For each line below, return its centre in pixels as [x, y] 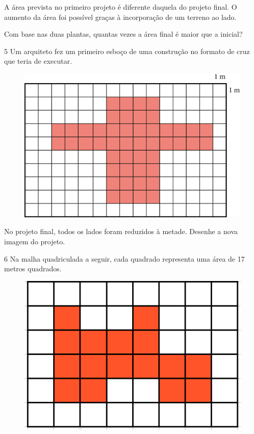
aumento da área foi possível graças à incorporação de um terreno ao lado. [120, 17]
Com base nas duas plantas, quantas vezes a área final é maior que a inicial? [123, 34]
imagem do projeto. [35, 241]
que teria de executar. [38, 61]
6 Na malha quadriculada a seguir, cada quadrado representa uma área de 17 [124, 258]
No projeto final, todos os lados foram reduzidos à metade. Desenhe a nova [121, 231]
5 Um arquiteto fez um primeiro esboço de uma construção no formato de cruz [127, 51]
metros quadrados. [33, 269]
